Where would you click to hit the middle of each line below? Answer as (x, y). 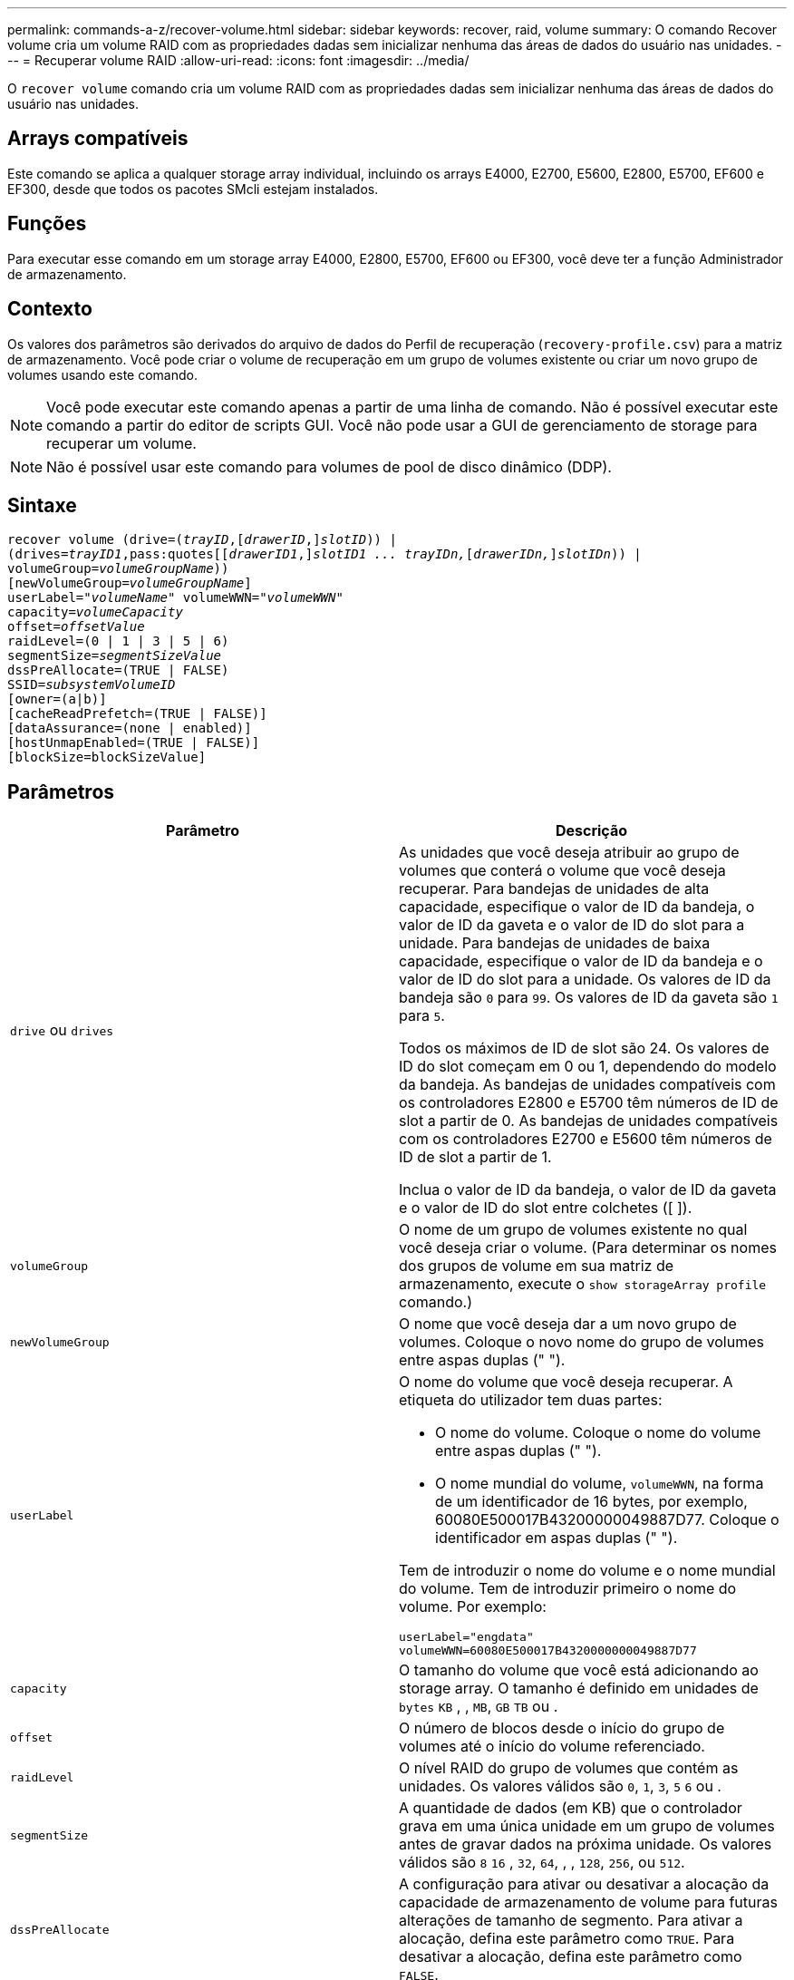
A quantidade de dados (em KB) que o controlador (571, 1808)
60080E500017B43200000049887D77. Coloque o (607, 1520)
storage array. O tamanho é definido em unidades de (579, 1689)
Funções (47, 224)
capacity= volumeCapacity (95, 612)
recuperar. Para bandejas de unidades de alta (554, 889)
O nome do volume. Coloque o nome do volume (598, 1433)
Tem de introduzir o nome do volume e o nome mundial (587, 1571)
